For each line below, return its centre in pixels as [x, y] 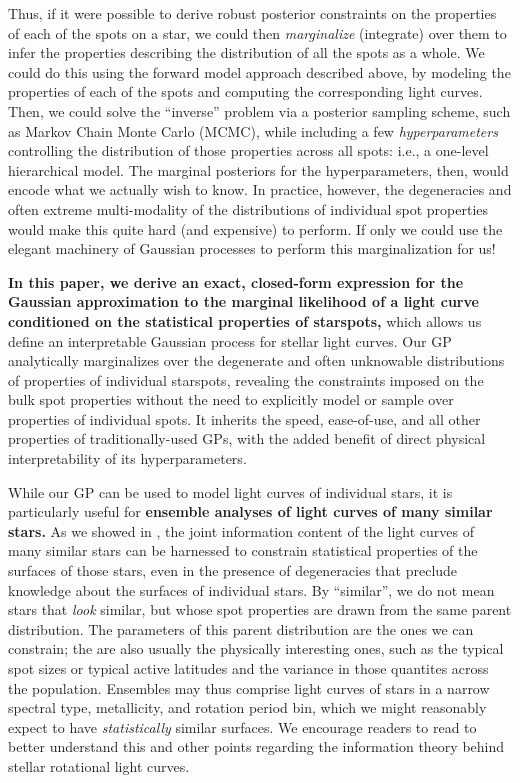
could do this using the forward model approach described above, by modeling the [259, 71]
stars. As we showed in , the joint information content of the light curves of [241, 530]
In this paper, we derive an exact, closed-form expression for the [236, 281]
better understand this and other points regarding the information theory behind [256, 746]
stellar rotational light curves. [99, 765]
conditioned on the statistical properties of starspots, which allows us [245, 320]
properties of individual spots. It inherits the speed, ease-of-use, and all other [244, 418]
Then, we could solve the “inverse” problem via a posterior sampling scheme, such [259, 110]
